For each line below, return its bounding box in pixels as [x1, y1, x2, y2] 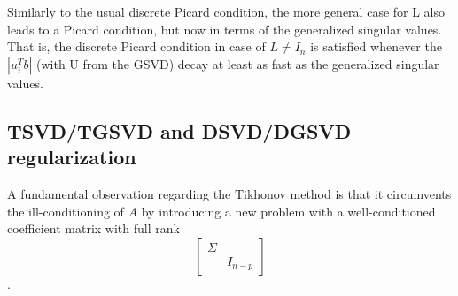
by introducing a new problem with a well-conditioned [141, 201, 436, 220]
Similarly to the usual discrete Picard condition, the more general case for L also [7, 3, 446, 20]
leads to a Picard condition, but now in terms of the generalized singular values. [7, 19, 442, 38]
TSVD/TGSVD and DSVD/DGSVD [7, 117, 352, 144]
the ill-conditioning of [7, 201, 124, 220]
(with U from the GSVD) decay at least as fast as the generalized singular [35, 54, 439, 72]
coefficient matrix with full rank [7, 219, 180, 238]
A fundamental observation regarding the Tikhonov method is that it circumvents [7, 184, 452, 202]
